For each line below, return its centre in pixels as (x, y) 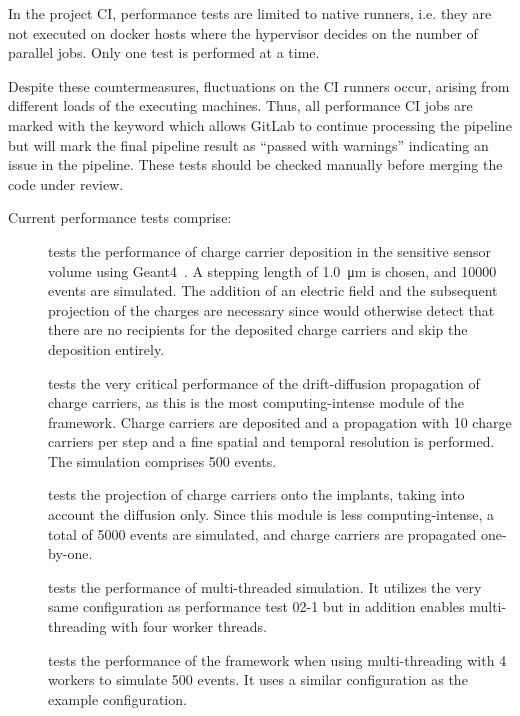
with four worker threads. (189, 626)
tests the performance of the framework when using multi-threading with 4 (277, 659)
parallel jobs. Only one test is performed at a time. (164, 52)
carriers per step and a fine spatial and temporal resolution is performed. (271, 441)
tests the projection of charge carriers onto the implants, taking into (256, 494)
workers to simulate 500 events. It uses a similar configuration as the (258, 679)
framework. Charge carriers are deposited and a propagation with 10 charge (280, 421)
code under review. (66, 183)
